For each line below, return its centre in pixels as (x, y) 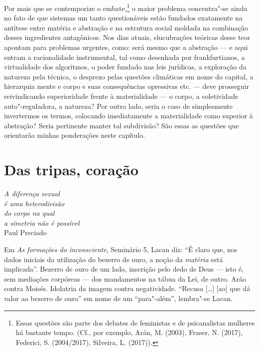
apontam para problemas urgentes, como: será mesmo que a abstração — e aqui (126, 47)
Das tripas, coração (71, 170)
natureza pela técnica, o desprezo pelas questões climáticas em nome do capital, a (129, 76)
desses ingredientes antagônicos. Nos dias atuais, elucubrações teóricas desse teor (127, 37)
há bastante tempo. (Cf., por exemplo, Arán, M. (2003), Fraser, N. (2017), (129, 332)
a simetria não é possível (42, 222)
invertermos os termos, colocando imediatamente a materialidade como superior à (129, 116)
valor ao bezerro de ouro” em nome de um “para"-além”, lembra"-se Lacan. (118, 298)
